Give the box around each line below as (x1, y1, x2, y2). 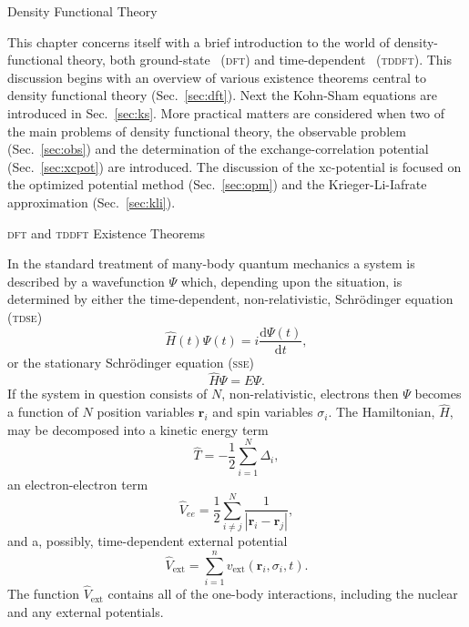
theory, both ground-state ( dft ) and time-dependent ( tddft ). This (66, 50, 453, 69)
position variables (97, 402, 195, 421)
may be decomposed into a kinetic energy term (7, 420, 269, 439)
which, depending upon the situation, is (180, 271, 403, 290)
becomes (414, 384, 462, 403)
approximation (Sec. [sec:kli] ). (7, 192, 176, 211)
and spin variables (212, 402, 313, 421)
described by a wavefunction (7, 271, 165, 290)
